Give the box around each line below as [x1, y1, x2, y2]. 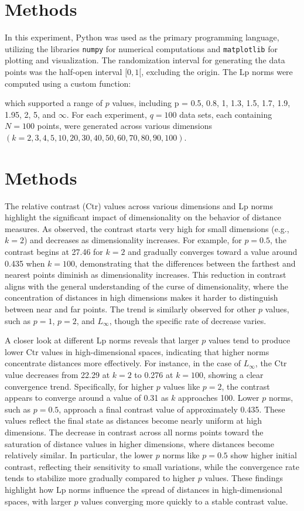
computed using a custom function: [5, 77, 131, 89]
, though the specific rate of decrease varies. [109, 314, 267, 326]
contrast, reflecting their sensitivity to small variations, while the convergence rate [5, 460, 300, 472]
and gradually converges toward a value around [128, 246, 298, 258]
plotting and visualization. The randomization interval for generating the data [5, 54, 285, 66]
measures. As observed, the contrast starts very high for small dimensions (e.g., [5, 222, 289, 234]
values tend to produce [208, 334, 291, 346]
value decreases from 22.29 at [5, 368, 110, 380]
